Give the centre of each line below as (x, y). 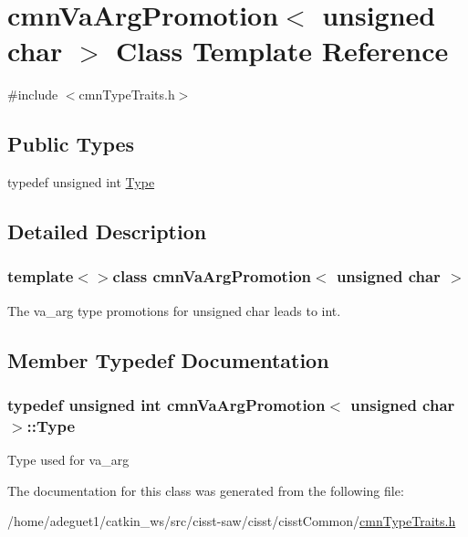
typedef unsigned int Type (81, 182)
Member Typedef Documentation (168, 359)
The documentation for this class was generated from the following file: (206, 490)
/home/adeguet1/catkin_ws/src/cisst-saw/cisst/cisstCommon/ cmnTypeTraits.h (232, 521)
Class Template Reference (282, 51)
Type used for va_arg (68, 460)
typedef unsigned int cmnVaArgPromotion (166, 405)
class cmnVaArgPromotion (212, 276)
